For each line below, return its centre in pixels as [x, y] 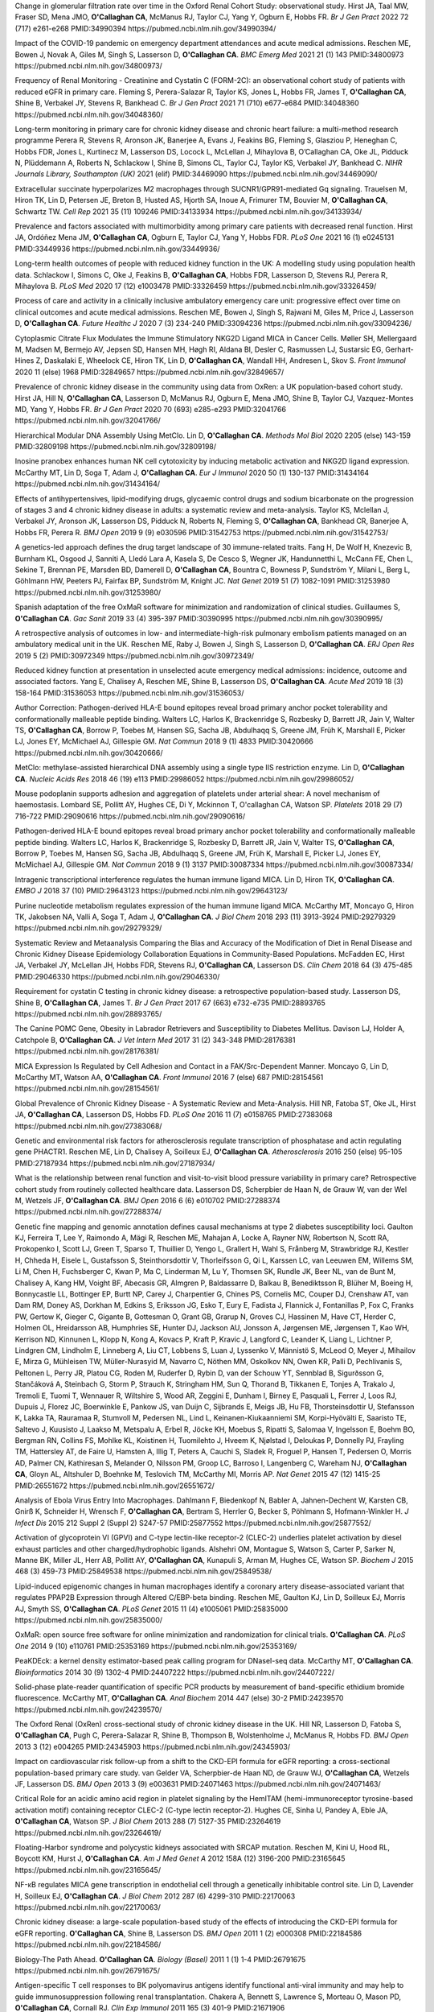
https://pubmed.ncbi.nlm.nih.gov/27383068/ [88, 1126]
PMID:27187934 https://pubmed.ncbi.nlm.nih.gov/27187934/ [115, 1163]
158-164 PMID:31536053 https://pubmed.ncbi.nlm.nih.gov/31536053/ [129, 693]
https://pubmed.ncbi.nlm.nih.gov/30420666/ [89, 752]
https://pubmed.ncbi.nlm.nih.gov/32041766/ [88, 421]
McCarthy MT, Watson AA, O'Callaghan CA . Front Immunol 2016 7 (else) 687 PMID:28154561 [169, 1077]
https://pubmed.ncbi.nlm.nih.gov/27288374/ [88, 1212]
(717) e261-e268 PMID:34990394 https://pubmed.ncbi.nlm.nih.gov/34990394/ [145, 28]
